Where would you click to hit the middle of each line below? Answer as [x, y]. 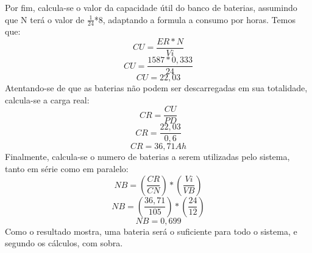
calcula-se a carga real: [47, 99]
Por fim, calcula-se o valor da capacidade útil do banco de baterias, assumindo [151, 7]
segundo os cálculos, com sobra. [64, 243]
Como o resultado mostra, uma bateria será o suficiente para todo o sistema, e [151, 231]
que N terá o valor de [45, 19]
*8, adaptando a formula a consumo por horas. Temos [195, 19]
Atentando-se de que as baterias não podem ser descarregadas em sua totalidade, [156, 88]
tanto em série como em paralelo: [67, 169]
